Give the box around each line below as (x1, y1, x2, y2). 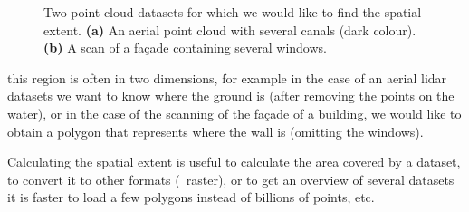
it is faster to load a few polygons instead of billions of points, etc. (7, 188, 375, 207)
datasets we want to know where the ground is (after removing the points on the (7, 86, 455, 105)
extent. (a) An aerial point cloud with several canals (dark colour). (43, 20, 416, 39)
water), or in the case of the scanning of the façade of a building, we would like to (7, 103, 462, 122)
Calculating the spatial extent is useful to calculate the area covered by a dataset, (7, 152, 461, 171)
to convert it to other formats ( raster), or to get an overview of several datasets (7, 169, 455, 188)
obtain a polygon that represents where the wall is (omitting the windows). (7, 121, 424, 140)
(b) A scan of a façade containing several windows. (43, 38, 327, 57)
